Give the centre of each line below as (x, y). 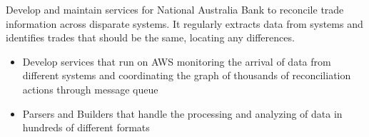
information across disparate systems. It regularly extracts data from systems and (184, 23)
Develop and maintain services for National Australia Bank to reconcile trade (175, 9)
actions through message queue (90, 89)
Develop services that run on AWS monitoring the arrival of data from (177, 61)
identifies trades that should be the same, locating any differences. (150, 37)
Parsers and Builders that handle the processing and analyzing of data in (182, 113)
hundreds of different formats (86, 127)
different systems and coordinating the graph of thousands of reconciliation (187, 75)
